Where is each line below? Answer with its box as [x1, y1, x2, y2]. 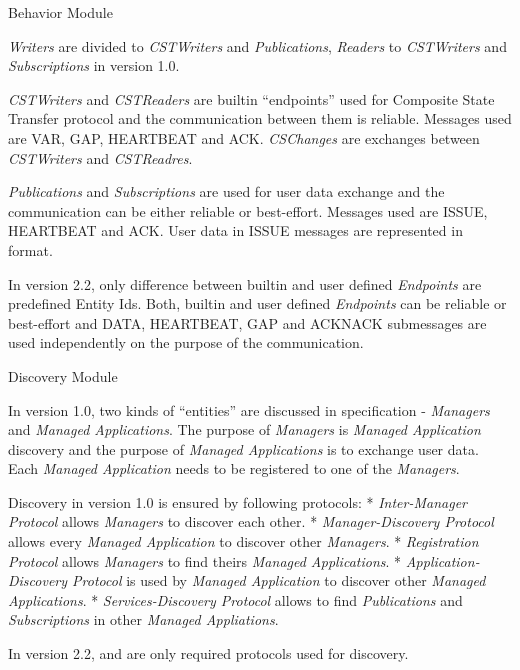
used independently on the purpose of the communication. [8, 332, 364, 353]
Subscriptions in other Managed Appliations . [8, 609, 279, 630]
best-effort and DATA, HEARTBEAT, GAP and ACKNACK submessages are [8, 312, 487, 333]
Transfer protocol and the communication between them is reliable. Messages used [8, 108, 512, 129]
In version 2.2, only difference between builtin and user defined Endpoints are [8, 273, 482, 294]
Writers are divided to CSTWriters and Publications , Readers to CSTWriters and [8, 35, 507, 56]
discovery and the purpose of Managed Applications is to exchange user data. [8, 438, 479, 459]
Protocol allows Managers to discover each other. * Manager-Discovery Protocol [8, 511, 494, 532]
